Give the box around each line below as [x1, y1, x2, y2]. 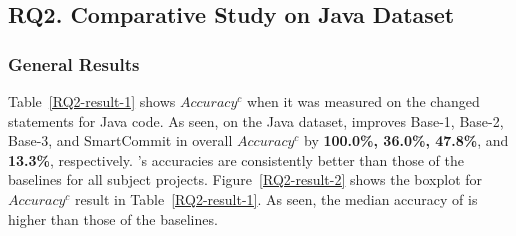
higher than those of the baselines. [8, 208, 218, 229]
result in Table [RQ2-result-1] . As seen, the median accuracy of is [75, 188, 478, 209]
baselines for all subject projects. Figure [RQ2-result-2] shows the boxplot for [8, 169, 483, 190]
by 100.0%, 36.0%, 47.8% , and [304, 130, 509, 151]
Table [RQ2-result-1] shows [8, 91, 176, 111]
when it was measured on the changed [246, 91, 480, 111]
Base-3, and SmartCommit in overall [8, 130, 233, 151]
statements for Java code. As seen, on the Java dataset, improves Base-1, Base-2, [8, 110, 504, 131]
